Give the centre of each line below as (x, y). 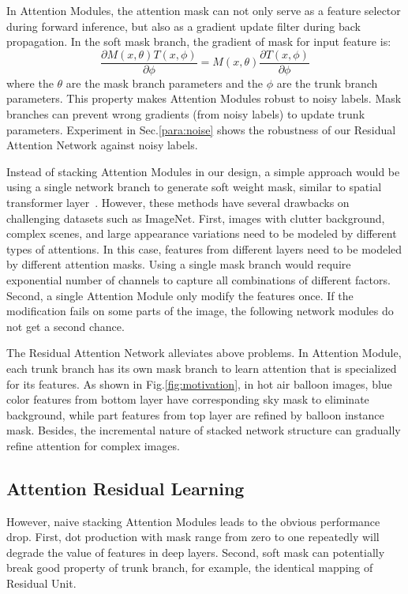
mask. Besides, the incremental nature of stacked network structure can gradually (204, 430)
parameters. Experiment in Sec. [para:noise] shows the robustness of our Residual (201, 129)
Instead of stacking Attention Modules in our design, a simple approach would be (203, 171)
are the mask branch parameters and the (165, 83)
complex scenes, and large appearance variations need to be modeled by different (202, 233)
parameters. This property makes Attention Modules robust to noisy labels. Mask (204, 98)
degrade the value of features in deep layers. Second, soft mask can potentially (196, 552)
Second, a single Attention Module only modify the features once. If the (180, 295)
